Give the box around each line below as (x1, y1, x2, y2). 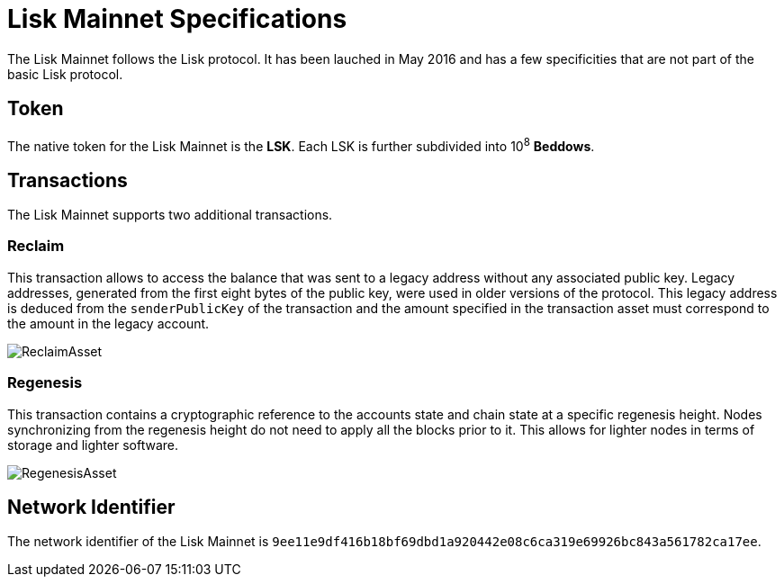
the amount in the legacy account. (7, 315, 210, 331)
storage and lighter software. (7, 436, 178, 453)
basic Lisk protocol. (7, 66, 123, 82)
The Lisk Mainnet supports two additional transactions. (7, 207, 333, 223)
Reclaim (7, 237, 65, 256)
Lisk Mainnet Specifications (7, 4, 347, 34)
